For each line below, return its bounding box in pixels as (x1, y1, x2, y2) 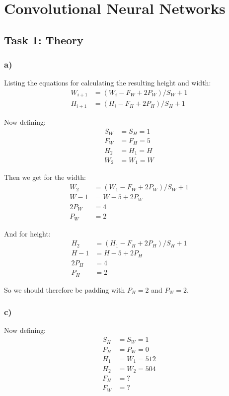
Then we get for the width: (4, 172, 86, 182)
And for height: (4, 228, 51, 238)
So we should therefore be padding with (4, 284, 125, 295)
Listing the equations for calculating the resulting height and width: (4, 78, 211, 88)
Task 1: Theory (4, 32, 83, 47)
